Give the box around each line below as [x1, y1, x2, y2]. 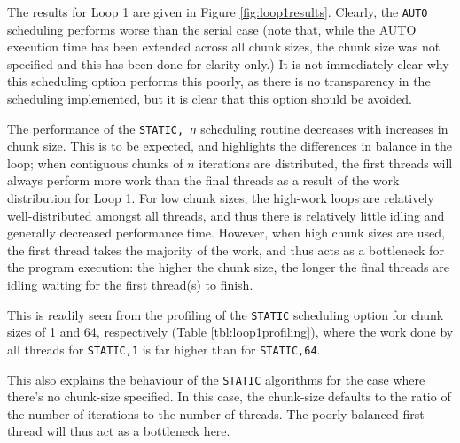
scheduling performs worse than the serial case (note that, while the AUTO [7, 19, 417, 38]
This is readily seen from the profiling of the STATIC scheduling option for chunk [7, 305, 444, 323]
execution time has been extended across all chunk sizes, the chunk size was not [7, 37, 441, 56]
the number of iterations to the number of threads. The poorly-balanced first [7, 404, 425, 423]
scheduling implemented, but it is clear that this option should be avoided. [7, 89, 412, 108]
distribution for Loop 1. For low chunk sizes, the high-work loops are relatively [7, 189, 434, 207]
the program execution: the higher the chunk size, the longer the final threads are [7, 258, 449, 276]
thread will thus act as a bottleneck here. [7, 422, 230, 440]
